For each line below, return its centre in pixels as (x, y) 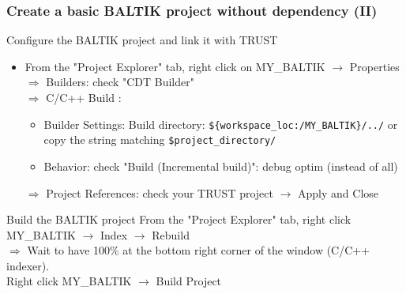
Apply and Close (338, 192)
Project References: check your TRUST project (160, 192)
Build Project (189, 281)
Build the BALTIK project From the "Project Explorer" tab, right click (179, 219)
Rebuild (171, 234)
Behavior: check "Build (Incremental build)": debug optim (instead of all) (221, 166)
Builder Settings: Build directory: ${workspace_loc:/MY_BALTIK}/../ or (221, 124)
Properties (374, 66)
